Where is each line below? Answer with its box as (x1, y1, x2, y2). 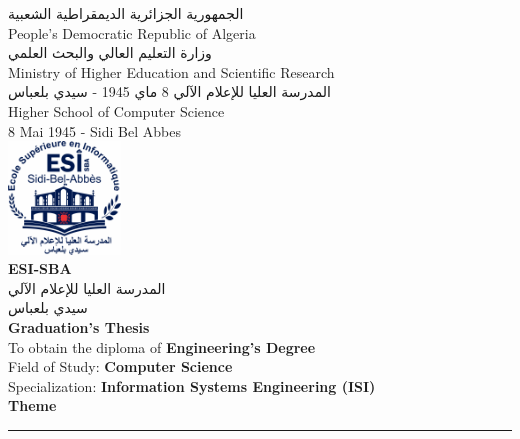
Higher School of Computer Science (8, 100, 225, 121)
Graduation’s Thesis (8, 316, 150, 337)
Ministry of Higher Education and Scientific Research (8, 61, 335, 82)
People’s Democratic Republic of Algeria (8, 22, 256, 43)
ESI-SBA (8, 258, 72, 279)
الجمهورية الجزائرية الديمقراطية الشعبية (8, 3, 244, 23)
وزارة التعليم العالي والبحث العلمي (8, 42, 212, 63)
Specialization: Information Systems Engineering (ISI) (8, 375, 376, 396)
